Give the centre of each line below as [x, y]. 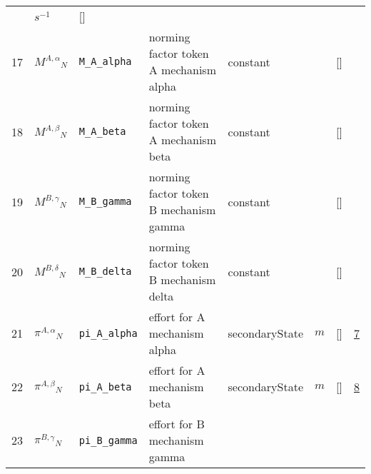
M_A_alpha [105, 61]
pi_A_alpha [108, 333]
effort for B [177, 424]
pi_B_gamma [108, 440]
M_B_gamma [105, 201]
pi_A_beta [105, 387]
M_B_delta [105, 271]
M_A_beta [102, 131]
